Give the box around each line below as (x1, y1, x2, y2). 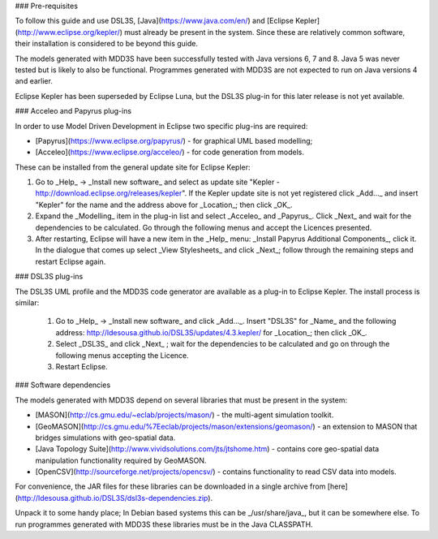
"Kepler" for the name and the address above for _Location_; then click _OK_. (35, 200, 293, 209)
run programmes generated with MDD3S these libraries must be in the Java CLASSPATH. (15, 520, 313, 529)
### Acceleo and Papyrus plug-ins (15, 106, 132, 116)
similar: (15, 297, 40, 308)
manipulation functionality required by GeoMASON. (35, 455, 207, 465)
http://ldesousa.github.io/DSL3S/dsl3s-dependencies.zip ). (17, 493, 213, 502)
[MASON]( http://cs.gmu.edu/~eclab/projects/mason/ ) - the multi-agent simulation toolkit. (35, 410, 334, 420)
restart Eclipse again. (35, 257, 106, 266)
